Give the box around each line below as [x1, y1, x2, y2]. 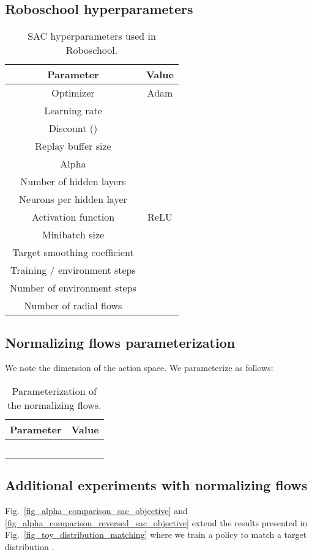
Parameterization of [12, 384, 97, 398]
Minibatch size [42, 227, 105, 242]
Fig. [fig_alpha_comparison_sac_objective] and [5, 504, 188, 517]
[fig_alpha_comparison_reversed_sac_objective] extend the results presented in [5, 516, 308, 529]
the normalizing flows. [7, 398, 102, 412]
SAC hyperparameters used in [28, 29, 156, 43]
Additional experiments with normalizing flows [5, 476, 308, 494]
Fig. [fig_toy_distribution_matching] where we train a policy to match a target [5, 528, 307, 541]
